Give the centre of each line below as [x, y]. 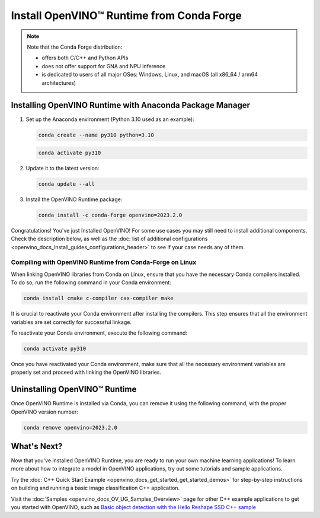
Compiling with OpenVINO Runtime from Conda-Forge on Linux [104, 262]
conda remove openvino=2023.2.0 [71, 428]
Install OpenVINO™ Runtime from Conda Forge [127, 15]
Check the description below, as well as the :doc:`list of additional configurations [109, 239]
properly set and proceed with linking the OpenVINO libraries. [86, 372]
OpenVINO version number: [44, 412]
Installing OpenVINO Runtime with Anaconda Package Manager [131, 105]
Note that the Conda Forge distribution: [75, 47]
